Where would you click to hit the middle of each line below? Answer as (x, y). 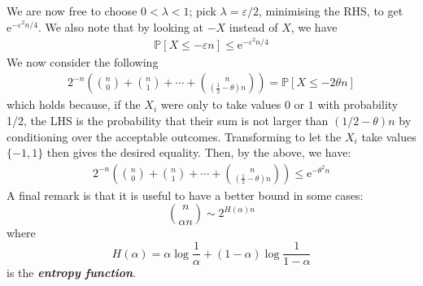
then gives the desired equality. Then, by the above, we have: (199, 152)
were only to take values (221, 104)
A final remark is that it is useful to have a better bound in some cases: (185, 195)
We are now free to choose (72, 11)
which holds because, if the (74, 104)
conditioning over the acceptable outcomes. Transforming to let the (174, 136)
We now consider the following (83, 61)
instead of (253, 26)
